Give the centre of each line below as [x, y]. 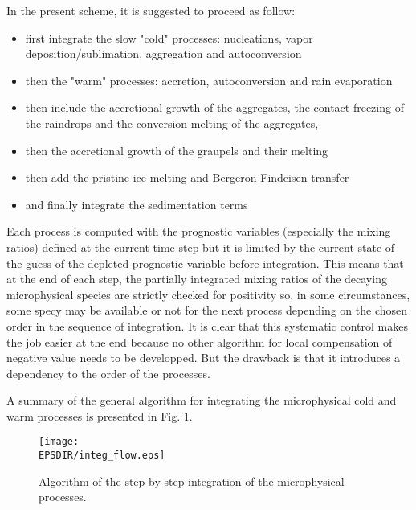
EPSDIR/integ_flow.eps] [102, 456]
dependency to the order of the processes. [108, 373]
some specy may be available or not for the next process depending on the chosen [207, 310]
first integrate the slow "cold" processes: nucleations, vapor [169, 37]
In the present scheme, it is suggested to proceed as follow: [151, 10]
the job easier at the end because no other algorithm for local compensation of [200, 341]
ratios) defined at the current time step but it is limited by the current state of [201, 247]
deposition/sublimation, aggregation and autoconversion [163, 53]
